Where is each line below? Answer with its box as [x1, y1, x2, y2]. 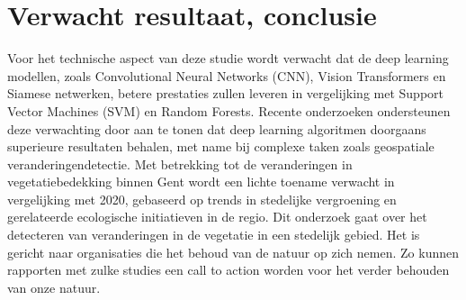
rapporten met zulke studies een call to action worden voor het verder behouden [7, 260, 450, 279]
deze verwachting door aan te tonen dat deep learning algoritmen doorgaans [7, 119, 426, 138]
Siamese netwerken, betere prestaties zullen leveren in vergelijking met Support [7, 84, 444, 103]
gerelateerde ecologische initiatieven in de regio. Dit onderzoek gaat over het [7, 207, 427, 226]
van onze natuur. [7, 277, 101, 296]
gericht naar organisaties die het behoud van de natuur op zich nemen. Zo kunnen [7, 242, 459, 261]
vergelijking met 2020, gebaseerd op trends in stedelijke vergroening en [7, 189, 397, 208]
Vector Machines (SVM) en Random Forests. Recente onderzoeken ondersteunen [7, 101, 451, 120]
